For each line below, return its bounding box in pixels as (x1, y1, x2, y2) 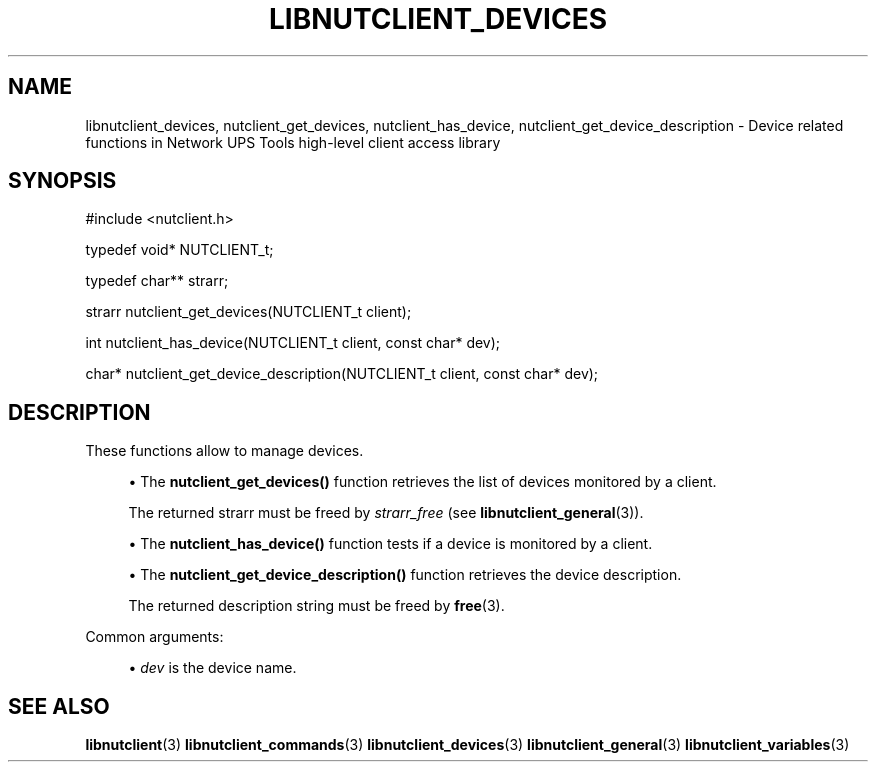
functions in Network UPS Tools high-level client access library (85, 133, 501, 151)
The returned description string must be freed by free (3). (128, 597, 505, 615)
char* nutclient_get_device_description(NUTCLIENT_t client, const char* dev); (85, 365, 599, 383)
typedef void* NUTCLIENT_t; (85, 241, 274, 259)
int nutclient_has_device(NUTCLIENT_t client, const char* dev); (85, 334, 501, 352)
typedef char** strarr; (85, 272, 229, 290)
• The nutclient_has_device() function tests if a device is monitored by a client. (128, 535, 653, 553)
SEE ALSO (8, 693, 110, 719)
